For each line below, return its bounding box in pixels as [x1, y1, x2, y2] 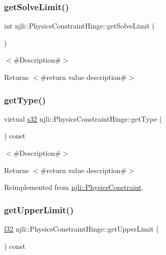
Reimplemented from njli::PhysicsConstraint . [4, 182, 144, 192]
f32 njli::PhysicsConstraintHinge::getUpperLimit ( [4, 223, 159, 234]
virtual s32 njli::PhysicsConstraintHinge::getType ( [4, 113, 162, 124]
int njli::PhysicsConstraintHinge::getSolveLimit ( [4, 20, 155, 31]
